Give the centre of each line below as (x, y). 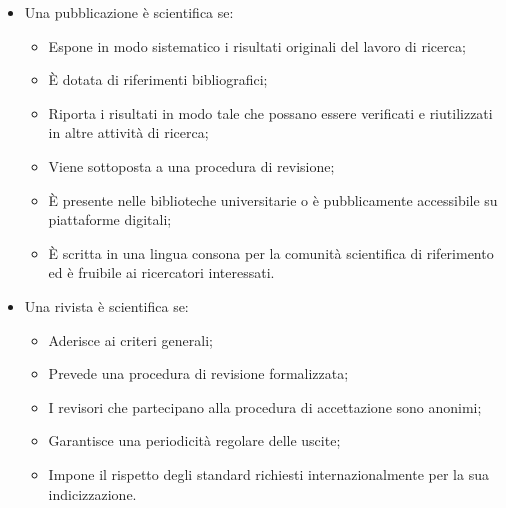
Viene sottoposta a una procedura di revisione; (191, 165)
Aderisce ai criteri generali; (130, 339)
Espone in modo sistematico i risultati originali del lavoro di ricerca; (257, 45)
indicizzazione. (92, 493)
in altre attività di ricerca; (128, 132)
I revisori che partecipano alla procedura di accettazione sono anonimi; (265, 406)
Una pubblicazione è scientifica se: (129, 12)
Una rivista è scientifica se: (106, 305)
